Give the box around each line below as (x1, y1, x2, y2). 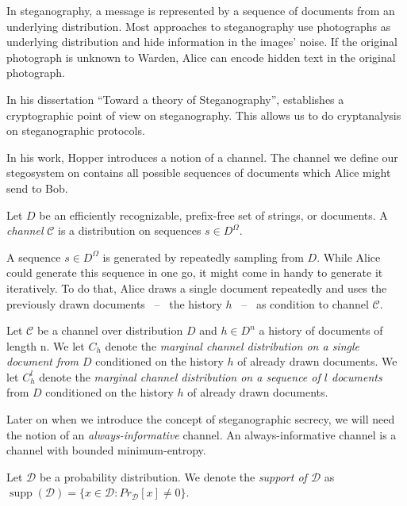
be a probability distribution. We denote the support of (39, 468, 307, 485)
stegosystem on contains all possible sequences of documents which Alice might (6, 164, 391, 181)
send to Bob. (6, 179, 68, 196)
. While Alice (317, 248, 381, 265)
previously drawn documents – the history (6, 295, 222, 312)
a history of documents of (259, 322, 383, 339)
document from (6, 353, 79, 370)
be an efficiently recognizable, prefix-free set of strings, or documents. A (39, 206, 388, 223)
